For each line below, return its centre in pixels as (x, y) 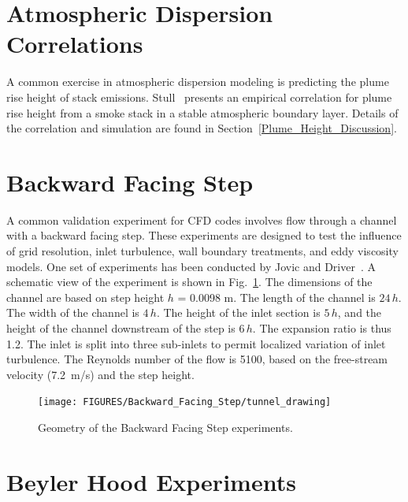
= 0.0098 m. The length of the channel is (276, 297)
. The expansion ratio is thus (322, 327)
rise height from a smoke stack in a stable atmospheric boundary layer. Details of (202, 112)
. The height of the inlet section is (238, 312)
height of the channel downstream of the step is (121, 327)
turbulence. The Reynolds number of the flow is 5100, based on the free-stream (197, 359)
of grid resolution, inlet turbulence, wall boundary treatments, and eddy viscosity (202, 251)
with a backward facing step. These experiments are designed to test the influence (204, 235)
